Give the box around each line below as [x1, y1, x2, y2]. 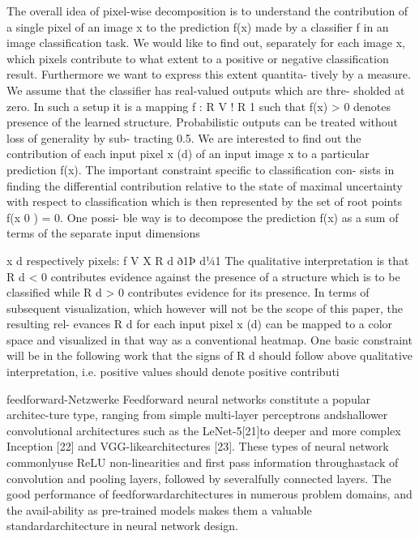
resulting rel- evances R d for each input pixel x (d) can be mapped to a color [6, 315, 393, 332]
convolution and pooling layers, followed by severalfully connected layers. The [6, 469, 391, 486]
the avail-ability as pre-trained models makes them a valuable [6, 501, 312, 518]
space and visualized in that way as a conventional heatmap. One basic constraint [6, 331, 413, 348]
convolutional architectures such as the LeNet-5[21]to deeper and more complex [6, 421, 401, 438]
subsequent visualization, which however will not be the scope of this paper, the [6, 299, 403, 316]
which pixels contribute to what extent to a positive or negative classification [6, 49, 389, 66]
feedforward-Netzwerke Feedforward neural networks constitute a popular [6, 390, 371, 407]
